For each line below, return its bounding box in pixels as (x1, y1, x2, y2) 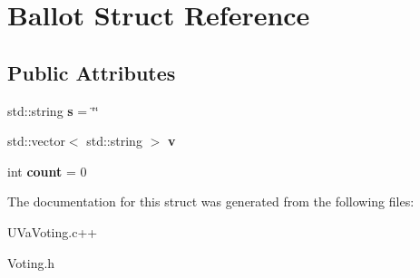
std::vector (7, 131, 65, 150)
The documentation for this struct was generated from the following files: (7, 192, 415, 211)
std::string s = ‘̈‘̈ (7, 101, 99, 120)
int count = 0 (7, 161, 87, 180)
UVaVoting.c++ (7, 222, 98, 241)
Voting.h (7, 253, 55, 272)
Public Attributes (7, 58, 176, 86)
